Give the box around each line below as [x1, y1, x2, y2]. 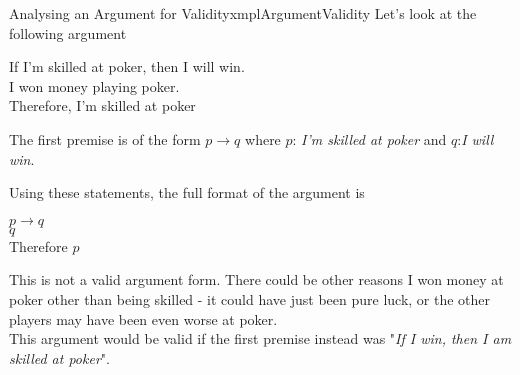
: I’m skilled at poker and [292, 128, 447, 149]
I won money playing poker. [9, 75, 180, 96]
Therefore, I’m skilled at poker [9, 95, 196, 116]
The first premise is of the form [9, 128, 201, 149]
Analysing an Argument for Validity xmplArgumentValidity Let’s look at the [9, 3, 477, 23]
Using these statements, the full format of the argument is [9, 182, 365, 203]
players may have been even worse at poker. [9, 308, 278, 329]
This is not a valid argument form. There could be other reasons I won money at [9, 269, 504, 290]
